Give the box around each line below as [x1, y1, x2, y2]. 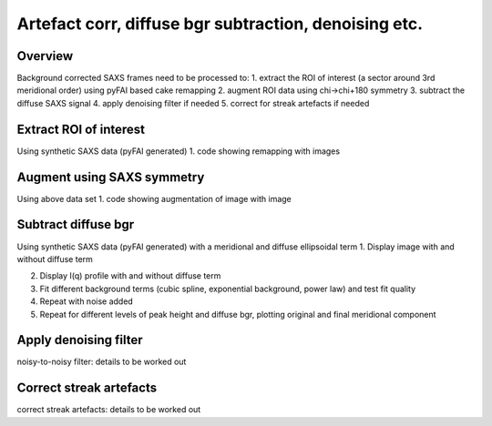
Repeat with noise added [39, 296, 134, 307]
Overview [16, 48, 74, 64]
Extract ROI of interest [16, 121, 146, 137]
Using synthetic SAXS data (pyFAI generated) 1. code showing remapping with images [16, 146, 341, 157]
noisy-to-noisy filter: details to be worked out [16, 356, 187, 368]
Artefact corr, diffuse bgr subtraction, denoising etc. [16, 14, 424, 34]
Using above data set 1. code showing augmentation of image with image [16, 193, 292, 204]
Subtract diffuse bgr [16, 217, 135, 232]
